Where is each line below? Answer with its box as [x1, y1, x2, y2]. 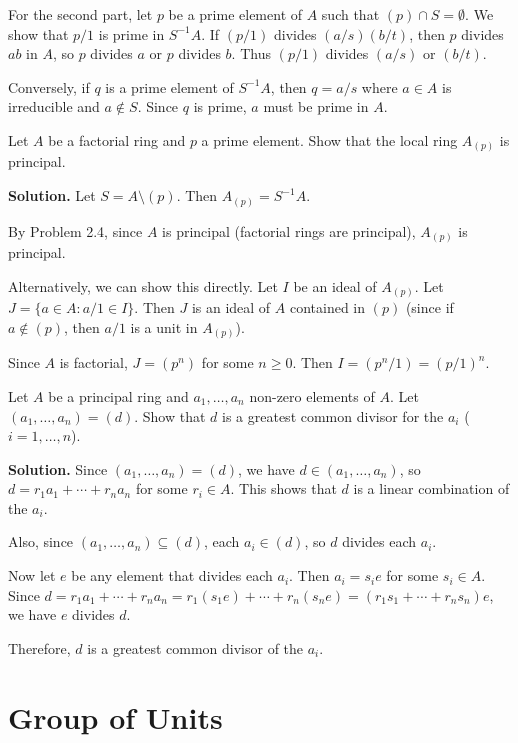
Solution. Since [8, 458, 108, 479]
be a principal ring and [48, 385, 189, 406]
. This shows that [230, 478, 337, 499]
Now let [8, 565, 56, 586]
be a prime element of [168, 4, 303, 24]
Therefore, [8, 637, 71, 658]
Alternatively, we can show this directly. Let [8, 275, 278, 296]
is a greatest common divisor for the [222, 405, 444, 426]
